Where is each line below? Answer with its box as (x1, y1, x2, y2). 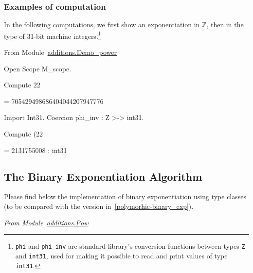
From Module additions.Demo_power (4, 47, 117, 57)
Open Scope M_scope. (4, 63, 72, 73)
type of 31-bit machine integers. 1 (4, 29, 101, 41)
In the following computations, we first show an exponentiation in (4, 19, 200, 30)
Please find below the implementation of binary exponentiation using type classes (4, 191, 247, 202)
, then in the (206, 19, 244, 30)
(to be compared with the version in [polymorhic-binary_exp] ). (4, 201, 194, 211)
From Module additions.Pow (4, 217, 89, 227)
